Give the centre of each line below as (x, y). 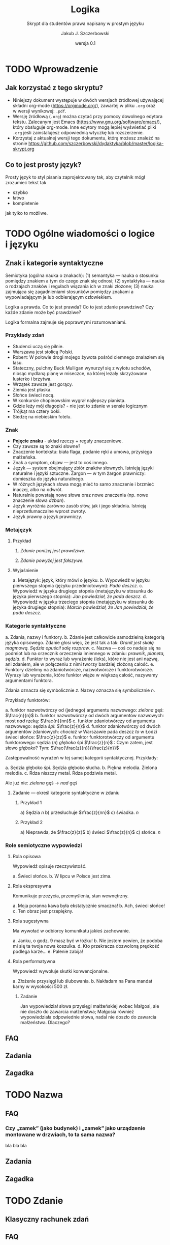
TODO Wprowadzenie (52, 69)
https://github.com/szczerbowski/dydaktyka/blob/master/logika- (96, 143)
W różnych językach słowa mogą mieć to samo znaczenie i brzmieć (83, 484)
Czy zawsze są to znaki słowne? (46, 446)
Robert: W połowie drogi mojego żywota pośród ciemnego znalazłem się (88, 357)
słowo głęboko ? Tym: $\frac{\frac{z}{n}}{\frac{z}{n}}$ (62, 748)
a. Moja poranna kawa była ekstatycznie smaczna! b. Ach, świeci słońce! (89, 906)
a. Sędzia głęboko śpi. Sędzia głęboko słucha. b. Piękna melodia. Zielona (81, 768)
